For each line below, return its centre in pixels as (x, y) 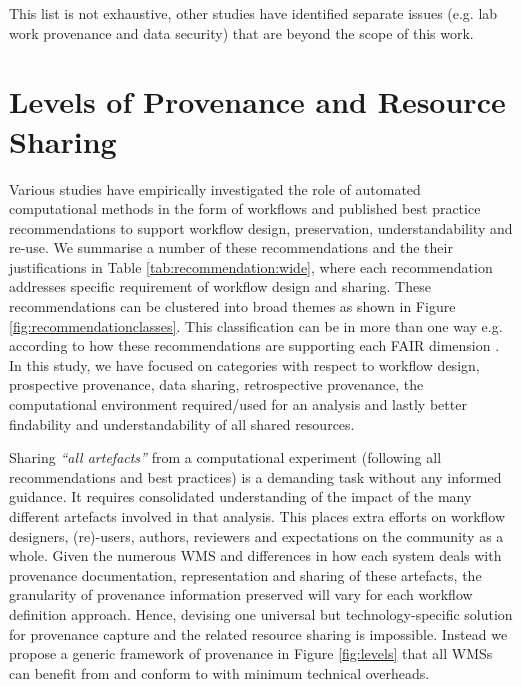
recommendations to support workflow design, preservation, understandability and (261, 227)
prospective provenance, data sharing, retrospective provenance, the (216, 384)
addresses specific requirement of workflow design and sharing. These (220, 286)
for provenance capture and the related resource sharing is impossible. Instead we (258, 633)
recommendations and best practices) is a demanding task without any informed (255, 476)
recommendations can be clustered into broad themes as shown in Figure (232, 306)
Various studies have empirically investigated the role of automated (215, 188)
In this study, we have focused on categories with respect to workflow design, (244, 364)
